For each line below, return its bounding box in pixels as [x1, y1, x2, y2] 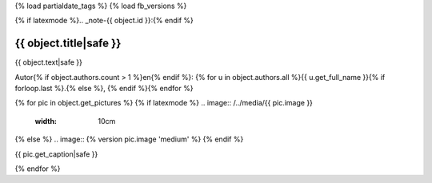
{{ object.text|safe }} [14, 58, 83, 67]
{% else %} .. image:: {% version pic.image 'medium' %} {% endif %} [14, 134, 244, 144]
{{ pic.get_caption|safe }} [14, 149, 98, 159]
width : [34, 116, 58, 125]
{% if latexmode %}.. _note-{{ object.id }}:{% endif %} [14, 16, 194, 26]
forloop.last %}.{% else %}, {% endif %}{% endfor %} [14, 84, 194, 93]
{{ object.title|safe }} [14, 37, 122, 50]
